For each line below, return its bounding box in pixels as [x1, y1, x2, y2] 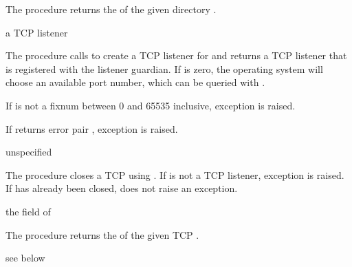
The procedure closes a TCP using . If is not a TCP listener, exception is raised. [5, 167, 344, 182]
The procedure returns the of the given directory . [5, 2, 217, 16]
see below [5, 250, 45, 265]
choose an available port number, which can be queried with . [5, 75, 265, 89]
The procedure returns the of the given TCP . [5, 227, 199, 242]
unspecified [5, 145, 52, 159]
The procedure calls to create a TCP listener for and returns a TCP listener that [5, 48, 347, 63]
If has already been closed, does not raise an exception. [5, 181, 238, 195]
